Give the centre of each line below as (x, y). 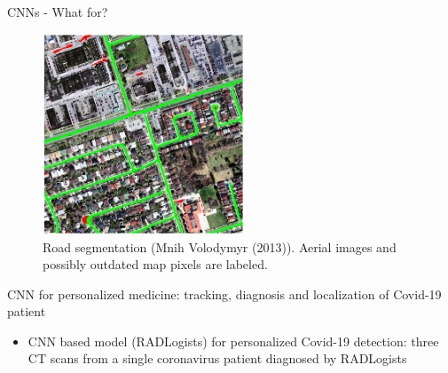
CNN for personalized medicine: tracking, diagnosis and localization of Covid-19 (224, 294)
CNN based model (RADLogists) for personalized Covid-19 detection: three (233, 341)
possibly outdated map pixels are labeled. (155, 264)
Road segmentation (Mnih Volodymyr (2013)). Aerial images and (220, 246)
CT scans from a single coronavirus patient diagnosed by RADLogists (217, 358)
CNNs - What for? (58, 12)
